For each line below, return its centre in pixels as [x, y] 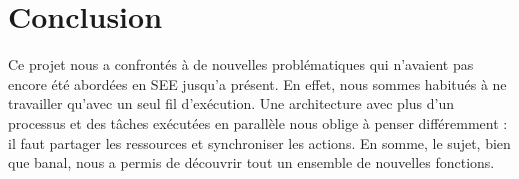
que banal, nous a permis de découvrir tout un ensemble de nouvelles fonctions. [251, 162]
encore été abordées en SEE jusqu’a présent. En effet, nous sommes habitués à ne [257, 83]
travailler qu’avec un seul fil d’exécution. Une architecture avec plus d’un [231, 103]
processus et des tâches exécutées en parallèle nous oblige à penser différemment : [258, 122]
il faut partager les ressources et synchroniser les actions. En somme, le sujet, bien [259, 142]
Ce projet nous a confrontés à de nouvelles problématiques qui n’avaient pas [241, 64]
